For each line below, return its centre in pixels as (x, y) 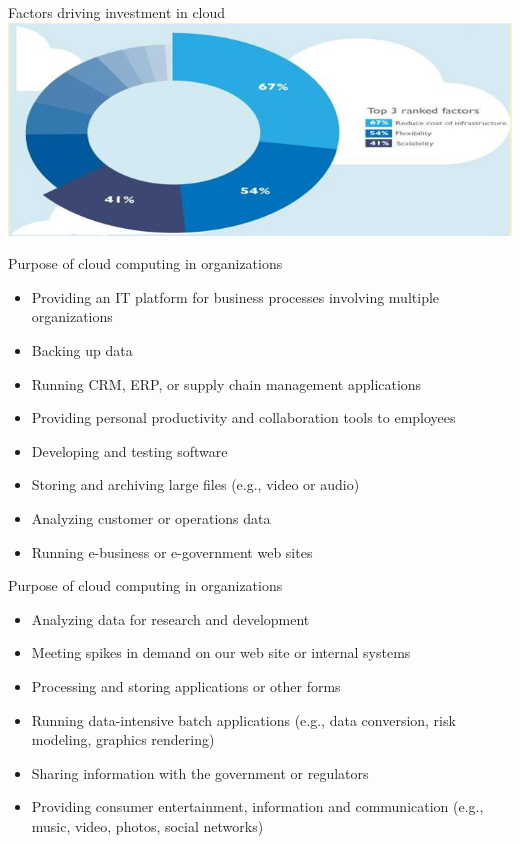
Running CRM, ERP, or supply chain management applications (226, 383)
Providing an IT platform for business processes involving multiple (235, 296)
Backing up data (82, 350)
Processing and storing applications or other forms (186, 686)
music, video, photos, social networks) (147, 825)
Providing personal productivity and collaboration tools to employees (243, 417)
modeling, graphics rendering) (123, 739)
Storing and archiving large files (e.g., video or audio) (195, 484)
